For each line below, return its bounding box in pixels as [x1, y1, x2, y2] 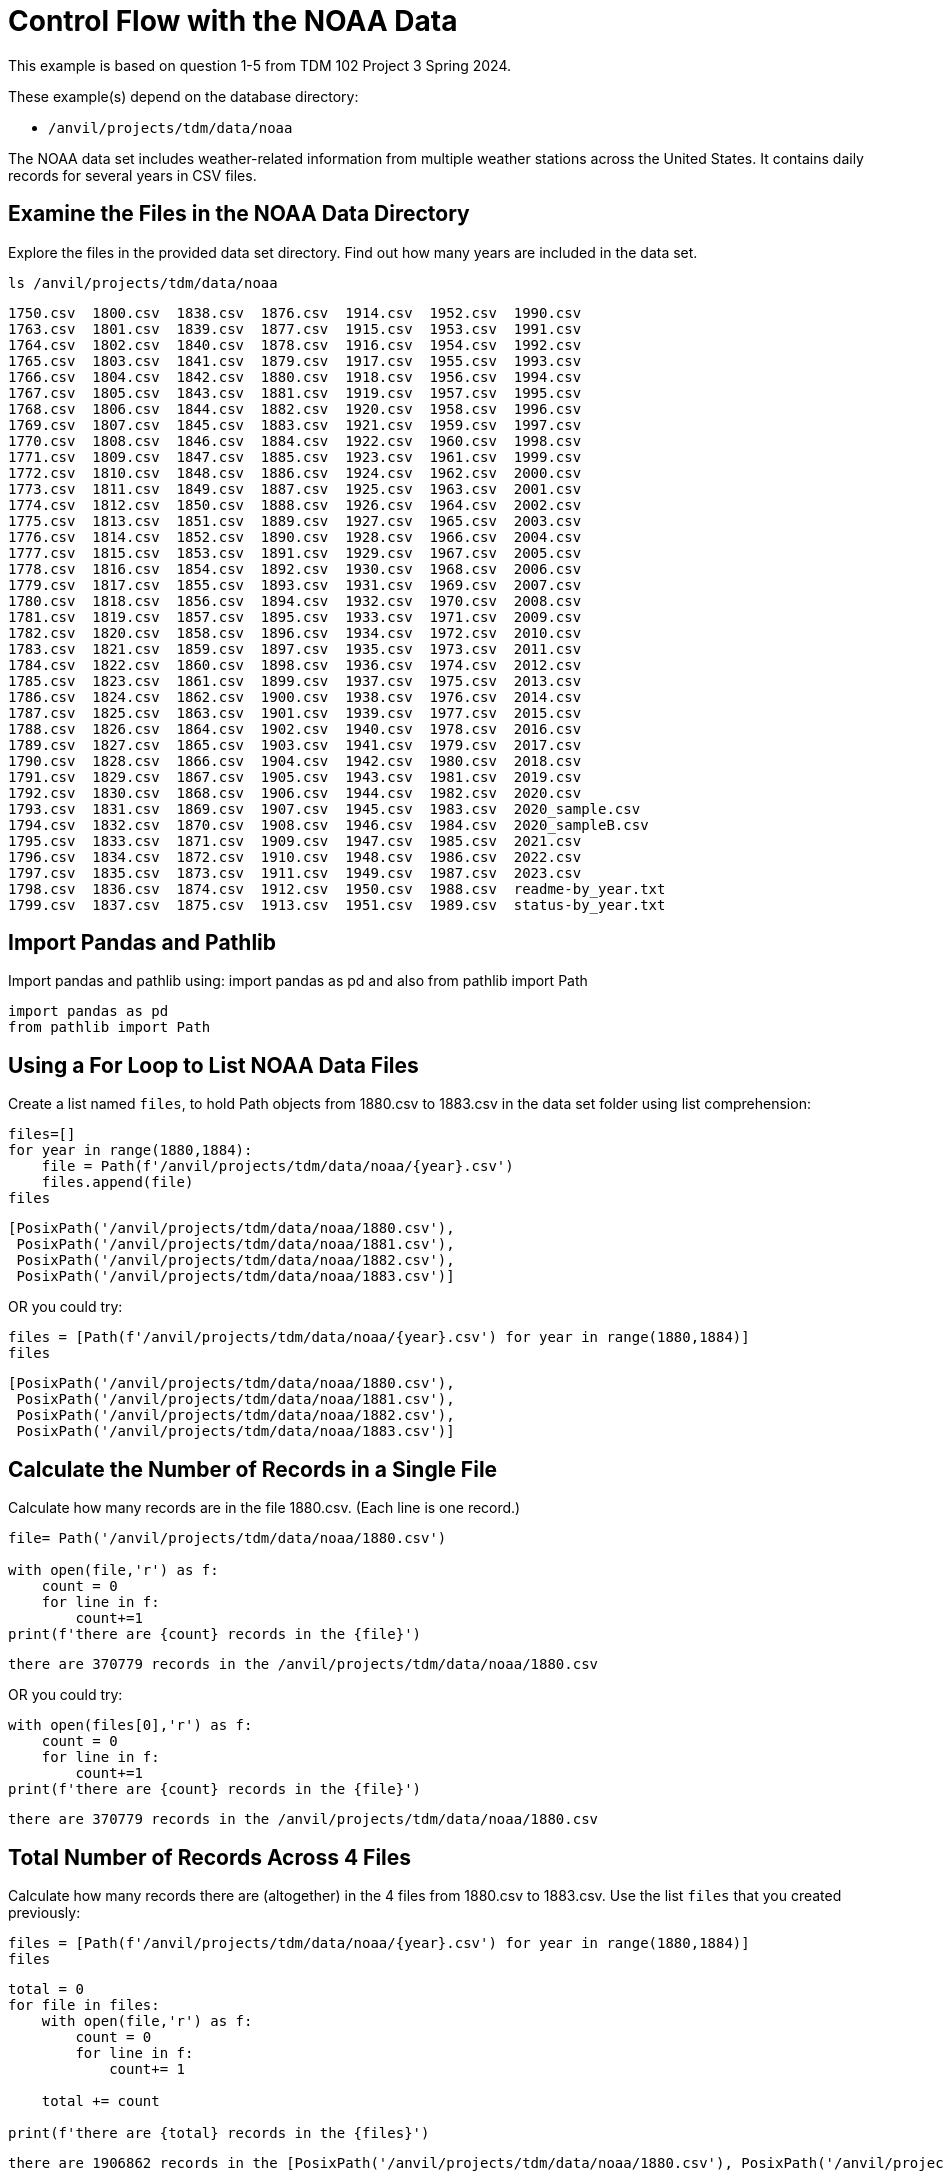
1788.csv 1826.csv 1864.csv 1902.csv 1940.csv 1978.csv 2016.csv [8, 720, 582, 737]
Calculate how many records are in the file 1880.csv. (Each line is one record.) [8, 1499, 521, 1517]
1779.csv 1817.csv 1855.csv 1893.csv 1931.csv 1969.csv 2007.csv [8, 576, 582, 593]
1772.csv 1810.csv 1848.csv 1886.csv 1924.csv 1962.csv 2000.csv [8, 464, 582, 481]
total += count [41, 2092, 160, 2109]
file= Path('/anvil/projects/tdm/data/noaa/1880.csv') [8, 1530, 447, 1547]
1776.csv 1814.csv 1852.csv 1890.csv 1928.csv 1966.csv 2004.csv [8, 528, 582, 545]
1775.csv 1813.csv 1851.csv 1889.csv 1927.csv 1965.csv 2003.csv [8, 512, 582, 529]
